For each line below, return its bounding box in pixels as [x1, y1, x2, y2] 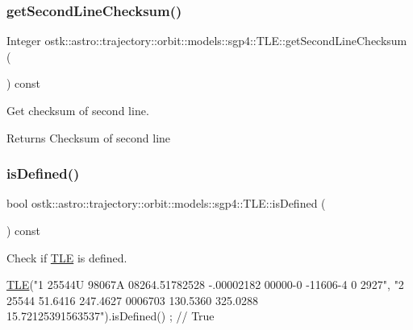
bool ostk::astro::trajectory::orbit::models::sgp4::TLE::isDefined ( [6, 195, 326, 212]
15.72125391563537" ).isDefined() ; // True [6, 307, 215, 324]
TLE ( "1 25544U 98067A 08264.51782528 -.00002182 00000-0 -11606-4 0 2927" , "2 [6, 276, 404, 293]
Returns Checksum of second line [6, 129, 171, 146]
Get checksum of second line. [6, 102, 149, 118]
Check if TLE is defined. [6, 249, 127, 266]
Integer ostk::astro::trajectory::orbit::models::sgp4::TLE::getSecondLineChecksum [6, 32, 407, 49]
